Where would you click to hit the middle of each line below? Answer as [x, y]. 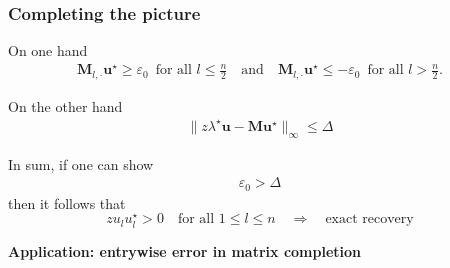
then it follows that [67, 202]
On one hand [48, 50]
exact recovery [369, 219]
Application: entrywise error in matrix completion [185, 250]
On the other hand [65, 105]
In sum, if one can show [81, 163]
